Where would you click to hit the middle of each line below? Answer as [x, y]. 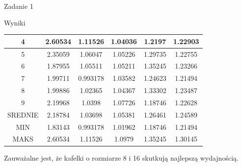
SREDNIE [23, 114]
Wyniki [15, 22]
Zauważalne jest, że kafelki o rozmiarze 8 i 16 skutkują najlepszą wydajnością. [121, 157]
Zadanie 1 [19, 6]
